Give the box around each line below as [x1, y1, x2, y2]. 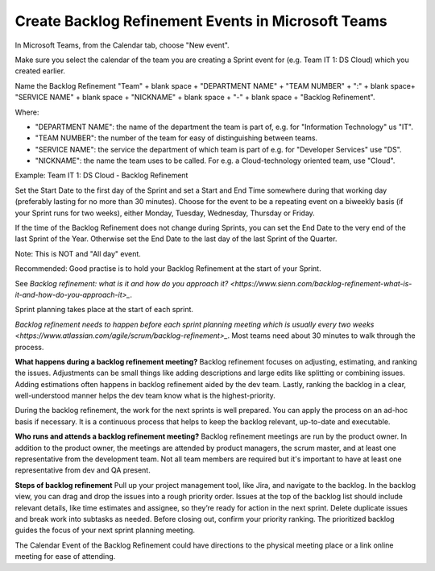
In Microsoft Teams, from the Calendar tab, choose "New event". [14, 40, 230, 50]
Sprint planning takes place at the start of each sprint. [14, 305, 193, 315]
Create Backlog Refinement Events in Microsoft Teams [14, 12, 388, 30]
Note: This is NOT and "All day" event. [14, 248, 141, 258]
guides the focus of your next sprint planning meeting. [14, 525, 196, 536]
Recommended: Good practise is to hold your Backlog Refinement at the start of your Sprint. [14, 264, 321, 273]
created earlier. [14, 66, 66, 76]
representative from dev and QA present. [14, 465, 151, 475]
